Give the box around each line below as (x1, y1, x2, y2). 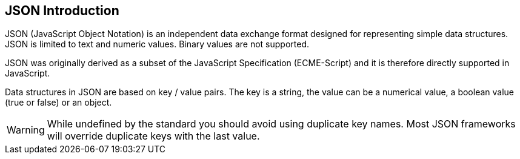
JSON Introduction (5, 3, 119, 18)
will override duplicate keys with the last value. (47, 130, 260, 143)
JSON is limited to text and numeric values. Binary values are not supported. (5, 39, 310, 50)
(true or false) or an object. (5, 97, 112, 108)
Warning (7, 124, 45, 137)
